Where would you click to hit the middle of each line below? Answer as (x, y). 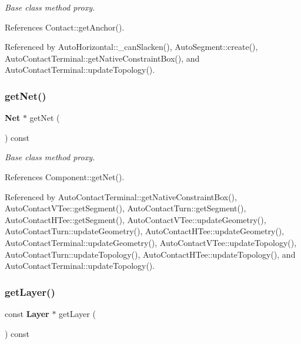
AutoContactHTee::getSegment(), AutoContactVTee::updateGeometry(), (136, 219)
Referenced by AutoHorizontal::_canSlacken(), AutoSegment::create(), (131, 47)
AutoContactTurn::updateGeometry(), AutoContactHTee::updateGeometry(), (145, 231)
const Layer (27, 313)
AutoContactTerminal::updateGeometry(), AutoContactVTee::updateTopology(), (151, 242)
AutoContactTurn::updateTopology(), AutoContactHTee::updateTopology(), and (150, 254)
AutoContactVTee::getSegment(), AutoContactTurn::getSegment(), (126, 208)
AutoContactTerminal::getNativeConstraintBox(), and (102, 58)
